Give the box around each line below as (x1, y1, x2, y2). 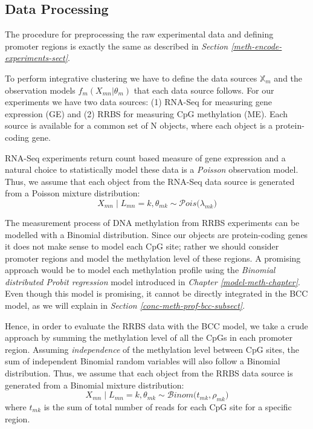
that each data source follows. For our (134, 83, 274, 96)
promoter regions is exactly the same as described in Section (5, 39, 228, 52)
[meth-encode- (231, 39, 282, 52)
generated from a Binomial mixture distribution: (5, 378, 184, 391)
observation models (5, 83, 76, 96)
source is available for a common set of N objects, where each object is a (5, 119, 273, 132)
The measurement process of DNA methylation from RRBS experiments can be (5, 216, 300, 228)
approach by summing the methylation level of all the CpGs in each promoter (5, 331, 292, 344)
